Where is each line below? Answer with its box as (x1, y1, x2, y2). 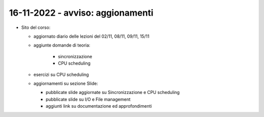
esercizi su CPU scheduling (33, 71, 89, 77)
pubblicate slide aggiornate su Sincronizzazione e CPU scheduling (45, 90, 180, 95)
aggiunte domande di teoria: (33, 42, 90, 48)
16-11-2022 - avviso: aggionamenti (9, 7, 154, 18)
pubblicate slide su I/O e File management (45, 96, 131, 102)
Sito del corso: (21, 24, 51, 30)
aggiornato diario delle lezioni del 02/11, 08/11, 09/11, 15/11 (33, 33, 150, 39)
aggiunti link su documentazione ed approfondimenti (45, 103, 152, 109)
